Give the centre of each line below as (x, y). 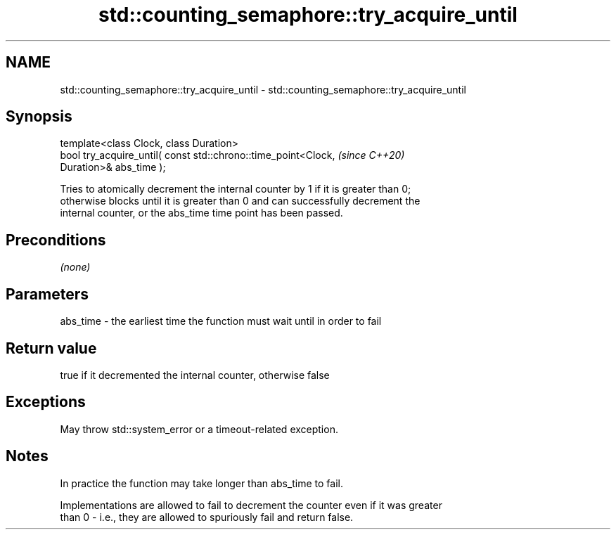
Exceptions (46, 402)
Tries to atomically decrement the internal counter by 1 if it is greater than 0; (236, 189)
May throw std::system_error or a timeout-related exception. (199, 429)
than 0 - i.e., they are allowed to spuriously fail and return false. (207, 517)
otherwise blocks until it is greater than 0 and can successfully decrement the (240, 201)
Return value (51, 348)
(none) (75, 267)
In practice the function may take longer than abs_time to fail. (201, 483)
